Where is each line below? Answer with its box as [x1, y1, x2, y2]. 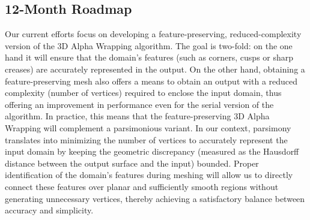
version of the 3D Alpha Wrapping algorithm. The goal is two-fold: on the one [5, 39, 293, 52]
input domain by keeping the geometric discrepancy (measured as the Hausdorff [5, 145, 299, 158]
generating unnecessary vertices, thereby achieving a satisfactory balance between [5, 192, 305, 204]
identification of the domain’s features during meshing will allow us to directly [5, 168, 293, 181]
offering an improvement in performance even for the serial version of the [5, 98, 274, 110]
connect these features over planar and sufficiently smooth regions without [5, 180, 279, 192]
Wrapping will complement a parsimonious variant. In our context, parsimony [5, 121, 291, 134]
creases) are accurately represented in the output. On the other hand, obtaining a [5, 62, 305, 75]
